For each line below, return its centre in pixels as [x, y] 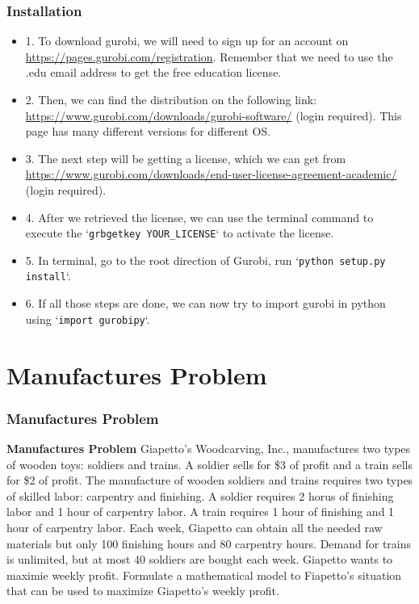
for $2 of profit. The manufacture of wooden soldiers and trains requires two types [210, 480]
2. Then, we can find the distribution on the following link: [171, 99]
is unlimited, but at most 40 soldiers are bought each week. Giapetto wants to [200, 559]
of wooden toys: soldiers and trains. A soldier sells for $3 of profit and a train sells [209, 464]
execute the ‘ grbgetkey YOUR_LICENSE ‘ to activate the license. [180, 233]
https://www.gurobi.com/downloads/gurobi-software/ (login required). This [214, 115]
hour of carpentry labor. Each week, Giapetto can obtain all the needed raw [195, 527]
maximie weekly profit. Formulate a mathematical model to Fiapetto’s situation [204, 575]
